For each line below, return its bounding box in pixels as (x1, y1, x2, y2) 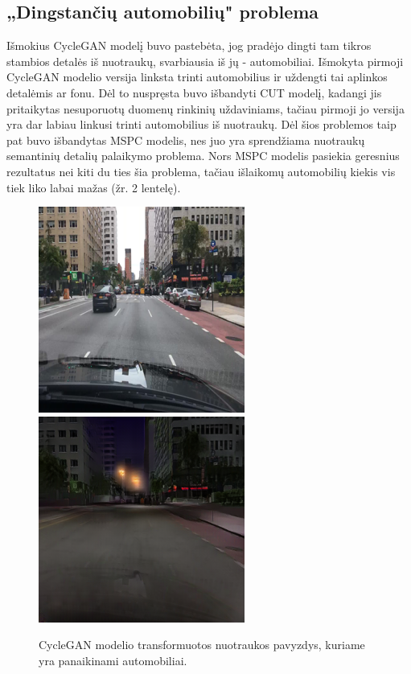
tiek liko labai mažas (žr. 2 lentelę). (6, 179, 181, 195)
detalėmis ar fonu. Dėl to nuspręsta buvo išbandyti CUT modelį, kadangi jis (6, 84, 382, 101)
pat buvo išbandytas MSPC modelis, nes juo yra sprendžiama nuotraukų (6, 131, 365, 148)
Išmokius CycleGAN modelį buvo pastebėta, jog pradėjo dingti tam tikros (6, 37, 372, 54)
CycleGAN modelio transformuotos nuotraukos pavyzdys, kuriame (39, 636, 365, 653)
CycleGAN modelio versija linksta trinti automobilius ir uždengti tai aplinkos (6, 68, 388, 85)
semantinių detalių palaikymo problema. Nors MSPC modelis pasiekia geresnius (6, 147, 400, 164)
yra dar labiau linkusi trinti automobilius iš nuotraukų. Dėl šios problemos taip (6, 116, 397, 133)
